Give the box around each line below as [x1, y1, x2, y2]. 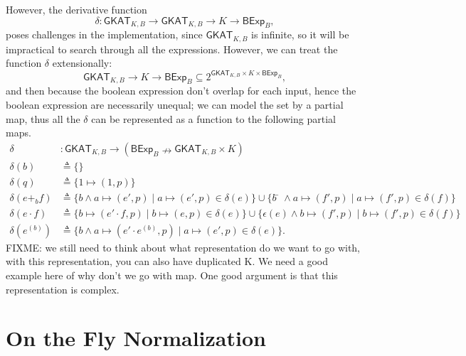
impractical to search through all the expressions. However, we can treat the [6, 41, 338, 56]
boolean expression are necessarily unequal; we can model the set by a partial [6, 97, 344, 112]
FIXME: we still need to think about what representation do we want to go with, [6, 239, 361, 254]
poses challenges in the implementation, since [6, 27, 203, 42]
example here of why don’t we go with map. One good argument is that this [6, 268, 338, 283]
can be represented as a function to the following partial [91, 111, 336, 126]
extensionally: [52, 55, 112, 70]
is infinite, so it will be [251, 27, 349, 42]
